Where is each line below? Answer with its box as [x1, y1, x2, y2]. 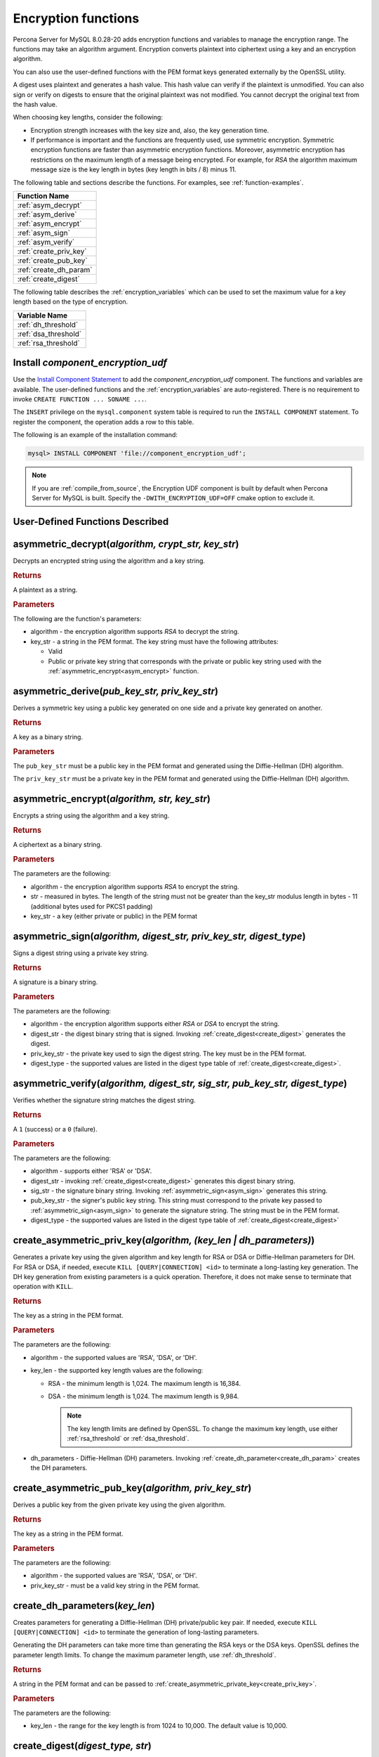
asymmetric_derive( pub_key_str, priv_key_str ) [13, 685, 219, 697]
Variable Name [17, 310, 68, 320]
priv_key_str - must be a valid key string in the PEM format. [30, 1581, 200, 1590]
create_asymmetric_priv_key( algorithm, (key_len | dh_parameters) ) [13, 1234, 315, 1247]
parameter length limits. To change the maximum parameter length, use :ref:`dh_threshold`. [13, 1650, 277, 1659]
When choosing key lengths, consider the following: [13, 113, 163, 122]
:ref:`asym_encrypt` [17, 219, 82, 228]
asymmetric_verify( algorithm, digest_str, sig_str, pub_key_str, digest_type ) [13, 1077, 347, 1089]
